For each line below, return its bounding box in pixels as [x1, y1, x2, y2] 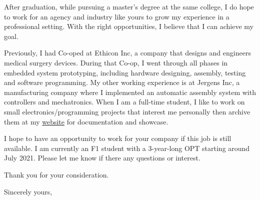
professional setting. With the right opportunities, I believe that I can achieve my [4, 21, 253, 31]
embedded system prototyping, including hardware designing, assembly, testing [4, 67, 246, 77]
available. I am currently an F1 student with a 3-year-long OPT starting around [4, 142, 250, 153]
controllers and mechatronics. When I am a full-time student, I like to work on [4, 96, 245, 107]
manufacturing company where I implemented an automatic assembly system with [4, 86, 256, 97]
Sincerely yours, [4, 186, 52, 196]
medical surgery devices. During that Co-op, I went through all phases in [4, 57, 228, 67]
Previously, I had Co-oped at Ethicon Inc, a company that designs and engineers [4, 47, 251, 58]
